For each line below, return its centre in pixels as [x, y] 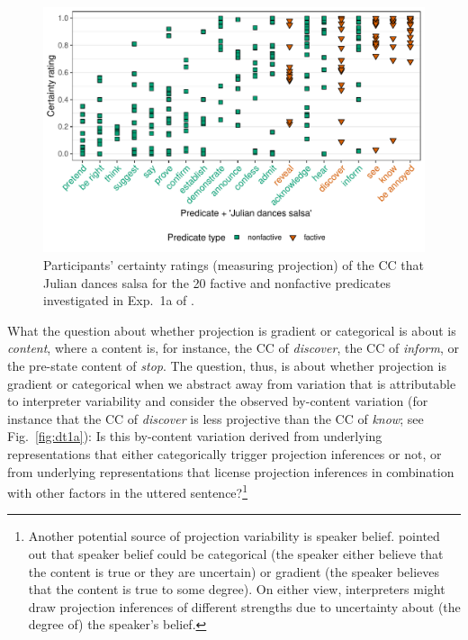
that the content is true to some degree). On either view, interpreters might [237, 589]
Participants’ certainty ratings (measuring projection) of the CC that [234, 265]
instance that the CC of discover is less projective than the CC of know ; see [216, 418]
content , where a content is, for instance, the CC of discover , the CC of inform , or [233, 348]
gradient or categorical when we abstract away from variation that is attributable [232, 383]
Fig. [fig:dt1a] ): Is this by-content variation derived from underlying [195, 436]
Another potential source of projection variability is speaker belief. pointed [234, 536]
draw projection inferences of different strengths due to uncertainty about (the [244, 606]
